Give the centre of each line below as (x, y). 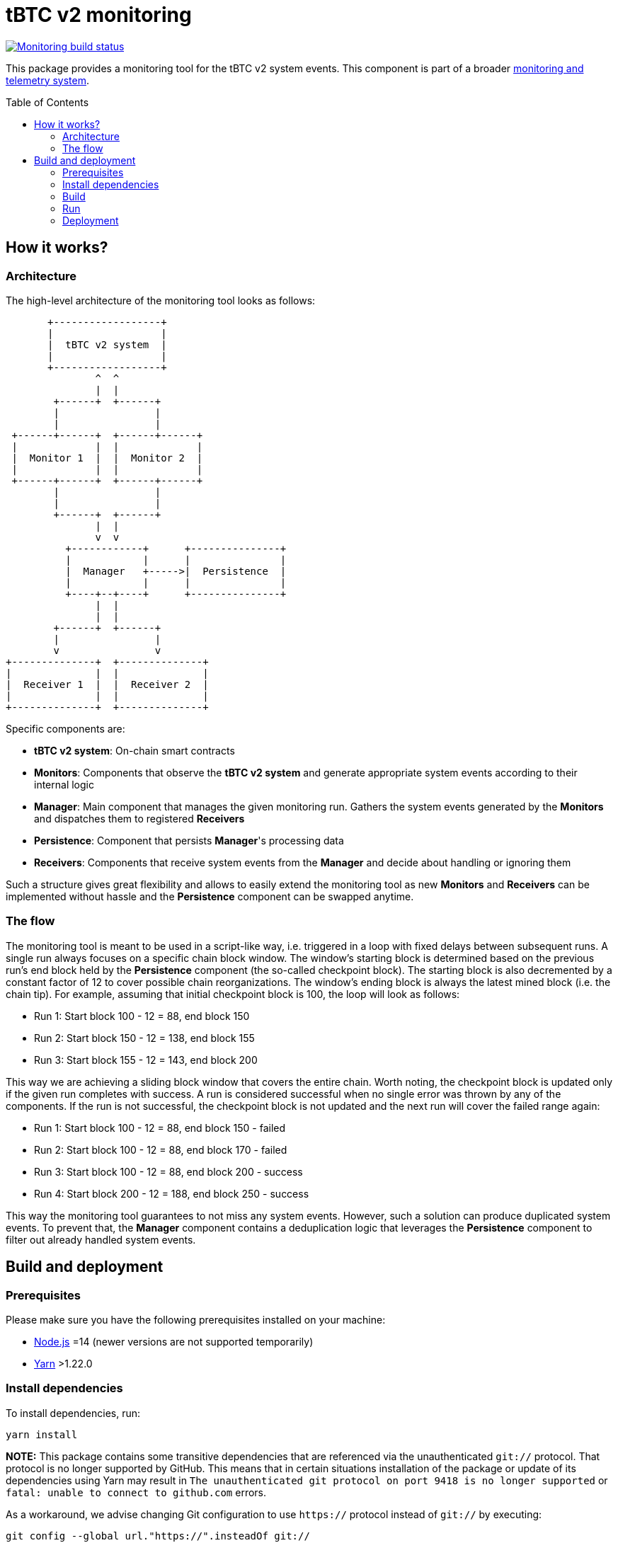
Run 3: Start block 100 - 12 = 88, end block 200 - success (168, 1171)
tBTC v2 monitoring (99, 15)
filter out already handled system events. (101, 1239)
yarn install (42, 1434)
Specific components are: (65, 728)
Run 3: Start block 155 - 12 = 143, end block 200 (146, 1060)
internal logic (64, 784)
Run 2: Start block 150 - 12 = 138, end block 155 (144, 1038)
